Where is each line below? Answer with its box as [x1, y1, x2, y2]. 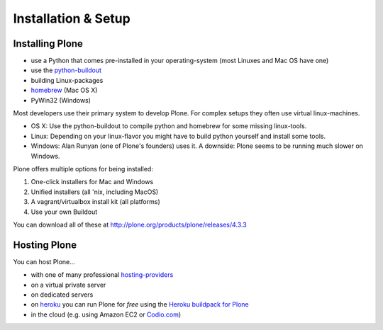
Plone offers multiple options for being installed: [13, 164, 154, 173]
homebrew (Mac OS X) [30, 86, 98, 95]
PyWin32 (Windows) [30, 96, 91, 104]
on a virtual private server [30, 280, 106, 289]
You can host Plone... [13, 257, 76, 266]
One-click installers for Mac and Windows [30, 178, 154, 186]
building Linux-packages [30, 76, 104, 84]
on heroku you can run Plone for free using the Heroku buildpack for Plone [30, 300, 249, 309]
